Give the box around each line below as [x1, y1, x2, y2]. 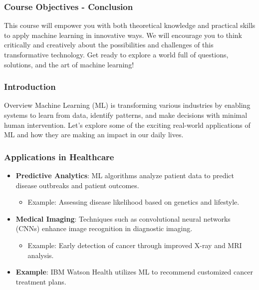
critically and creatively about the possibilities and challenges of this [4, 39, 214, 50]
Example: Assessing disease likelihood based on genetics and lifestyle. [27, 197, 240, 207]
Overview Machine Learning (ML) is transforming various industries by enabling [4, 100, 251, 110]
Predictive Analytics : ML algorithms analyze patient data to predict [15, 170, 235, 180]
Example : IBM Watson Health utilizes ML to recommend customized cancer [15, 267, 253, 277]
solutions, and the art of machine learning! [4, 59, 134, 69]
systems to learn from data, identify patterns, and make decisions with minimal [4, 110, 248, 120]
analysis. [27, 250, 54, 260]
